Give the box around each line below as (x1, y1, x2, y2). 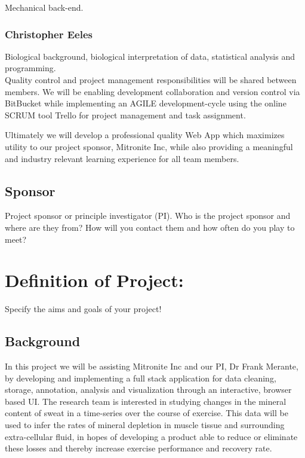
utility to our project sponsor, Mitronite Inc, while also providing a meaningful (5, 140, 293, 152)
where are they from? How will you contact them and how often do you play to (5, 221, 295, 233)
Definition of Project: (5, 268, 184, 292)
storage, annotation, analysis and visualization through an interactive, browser (5, 383, 292, 396)
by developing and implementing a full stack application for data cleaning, (5, 371, 276, 384)
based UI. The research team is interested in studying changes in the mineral (5, 395, 286, 407)
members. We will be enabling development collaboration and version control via (5, 85, 300, 97)
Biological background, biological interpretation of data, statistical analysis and (5, 50, 295, 62)
